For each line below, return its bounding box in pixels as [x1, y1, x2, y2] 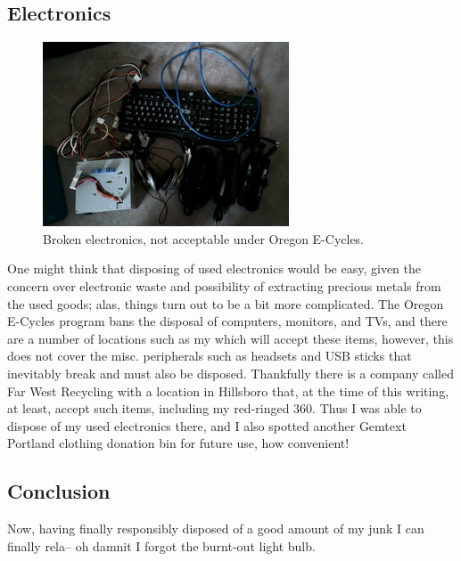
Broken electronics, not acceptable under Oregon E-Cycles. [43, 229, 365, 248]
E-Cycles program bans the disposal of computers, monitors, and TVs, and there [7, 312, 448, 330]
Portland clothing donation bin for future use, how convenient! [7, 434, 350, 452]
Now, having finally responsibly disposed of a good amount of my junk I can [7, 519, 424, 538]
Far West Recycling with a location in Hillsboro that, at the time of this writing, [7, 381, 449, 400]
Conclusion [7, 477, 111, 505]
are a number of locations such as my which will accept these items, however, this [7, 329, 454, 347]
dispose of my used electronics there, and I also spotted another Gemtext [7, 416, 407, 435]
